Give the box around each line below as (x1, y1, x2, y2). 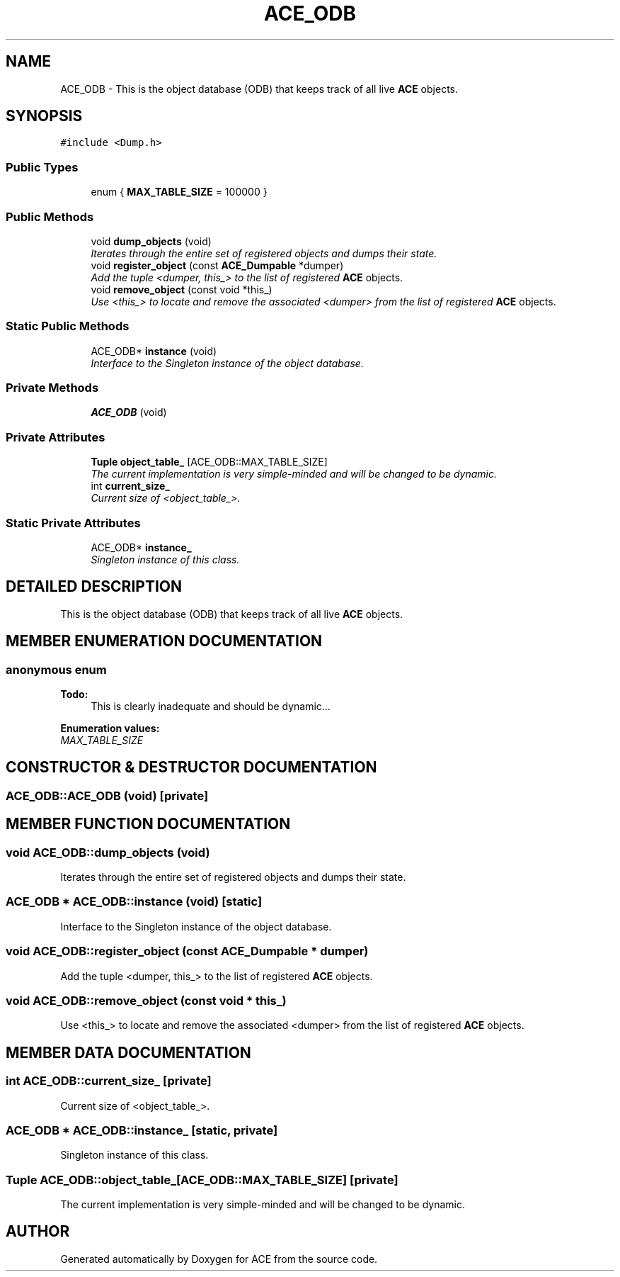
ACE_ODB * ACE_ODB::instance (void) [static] (6, 894, 263, 909)
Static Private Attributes (6, 515, 141, 530)
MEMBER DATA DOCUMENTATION (6, 1043, 251, 1062)
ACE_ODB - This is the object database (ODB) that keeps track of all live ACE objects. (60, 82, 458, 95)
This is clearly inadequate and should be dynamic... (91, 700, 331, 712)
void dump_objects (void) (91, 235, 212, 247)
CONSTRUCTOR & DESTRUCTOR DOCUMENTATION (6, 758, 377, 777)
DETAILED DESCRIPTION (6, 578, 183, 596)
